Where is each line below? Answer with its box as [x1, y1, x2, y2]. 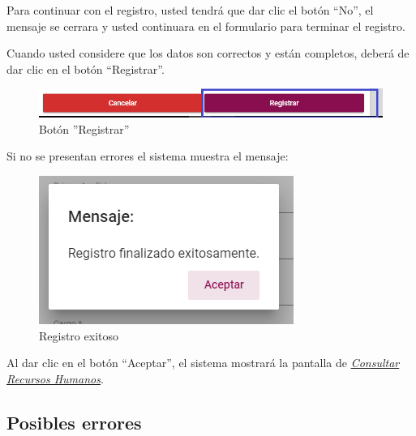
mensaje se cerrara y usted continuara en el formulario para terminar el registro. [6, 17, 405, 34]
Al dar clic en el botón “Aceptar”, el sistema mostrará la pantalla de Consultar [6, 354, 400, 371]
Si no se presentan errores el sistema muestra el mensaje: [6, 147, 289, 165]
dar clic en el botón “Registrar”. [6, 60, 165, 77]
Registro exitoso [39, 327, 118, 344]
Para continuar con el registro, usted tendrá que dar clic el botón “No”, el [6, 2, 374, 18]
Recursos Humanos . [6, 370, 104, 387]
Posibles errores [6, 409, 142, 434]
